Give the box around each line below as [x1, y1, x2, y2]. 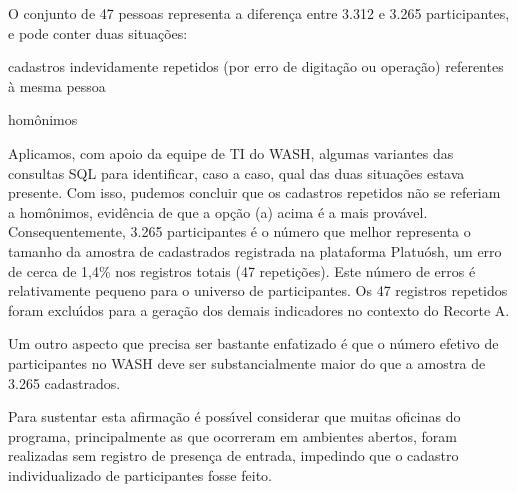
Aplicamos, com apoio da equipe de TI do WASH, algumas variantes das [8, 142, 454, 163]
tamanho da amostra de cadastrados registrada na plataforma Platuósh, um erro [8, 240, 502, 261]
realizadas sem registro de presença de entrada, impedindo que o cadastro [8, 445, 459, 466]
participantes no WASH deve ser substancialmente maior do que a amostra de [8, 352, 486, 373]
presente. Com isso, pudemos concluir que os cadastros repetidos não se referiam [8, 182, 501, 203]
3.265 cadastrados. [8, 372, 121, 393]
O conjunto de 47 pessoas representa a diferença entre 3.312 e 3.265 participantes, [8, 3, 510, 23]
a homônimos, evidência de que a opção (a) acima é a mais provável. [8, 201, 428, 222]
